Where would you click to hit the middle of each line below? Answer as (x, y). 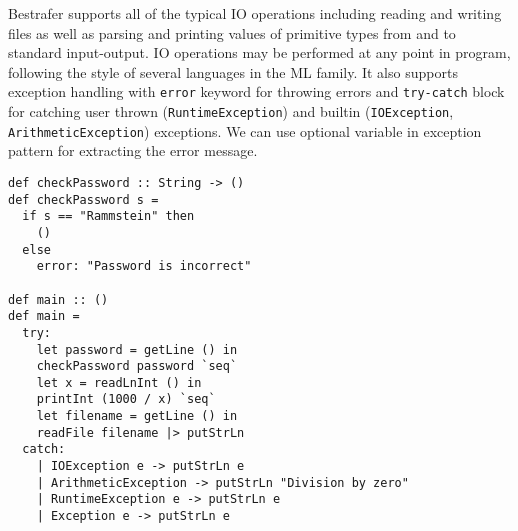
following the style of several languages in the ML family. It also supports (233, 71)
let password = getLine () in (137, 349)
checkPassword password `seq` (137, 366)
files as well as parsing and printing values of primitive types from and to (232, 32)
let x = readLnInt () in (119, 382)
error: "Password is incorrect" (144, 266)
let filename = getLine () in (137, 416)
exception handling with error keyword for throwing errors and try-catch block (256, 91)
